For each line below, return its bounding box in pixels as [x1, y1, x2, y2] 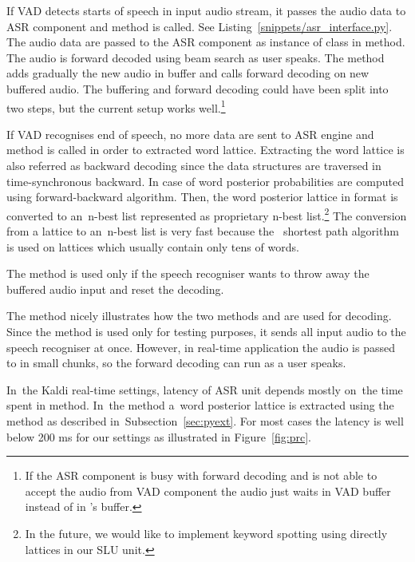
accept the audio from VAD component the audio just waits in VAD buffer [25, 482, 391, 499]
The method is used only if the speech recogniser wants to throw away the [6, 265, 370, 282]
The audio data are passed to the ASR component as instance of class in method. [6, 34, 405, 50]
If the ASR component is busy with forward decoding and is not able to [25, 467, 377, 484]
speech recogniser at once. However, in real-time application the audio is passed [6, 338, 395, 355]
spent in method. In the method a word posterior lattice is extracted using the [6, 397, 394, 414]
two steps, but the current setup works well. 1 [6, 97, 226, 116]
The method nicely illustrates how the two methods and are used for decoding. [6, 307, 392, 324]
